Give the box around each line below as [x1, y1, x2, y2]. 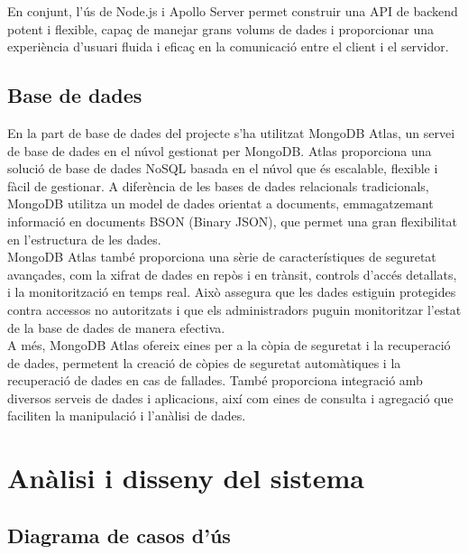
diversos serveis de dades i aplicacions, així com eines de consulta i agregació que [7, 388, 454, 407]
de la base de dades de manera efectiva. [7, 318, 225, 337]
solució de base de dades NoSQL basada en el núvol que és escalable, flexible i [7, 159, 438, 178]
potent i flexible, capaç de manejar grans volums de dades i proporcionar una [7, 19, 434, 38]
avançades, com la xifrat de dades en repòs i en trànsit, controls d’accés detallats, [7, 264, 457, 283]
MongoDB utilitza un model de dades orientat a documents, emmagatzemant [7, 194, 434, 213]
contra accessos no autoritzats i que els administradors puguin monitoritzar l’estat [7, 300, 462, 319]
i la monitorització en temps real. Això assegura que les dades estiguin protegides [7, 282, 456, 301]
